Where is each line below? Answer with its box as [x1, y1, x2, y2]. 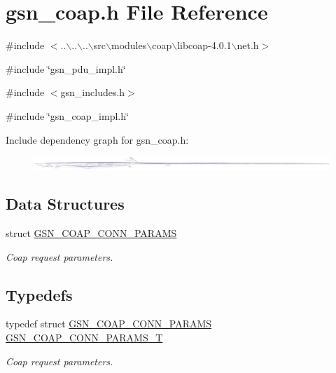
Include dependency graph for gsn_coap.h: [6, 132, 189, 147]
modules [111, 38, 147, 53]
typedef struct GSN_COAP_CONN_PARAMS [6, 316, 212, 331]
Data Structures [6, 193, 125, 215]
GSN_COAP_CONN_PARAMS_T [6, 330, 163, 344]
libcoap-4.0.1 [177, 38, 232, 53]
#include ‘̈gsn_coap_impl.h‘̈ [6, 108, 129, 123]
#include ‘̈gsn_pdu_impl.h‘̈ [6, 61, 126, 76]
